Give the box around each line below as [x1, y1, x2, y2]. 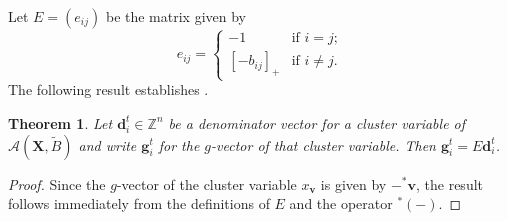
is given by [320, 173, 387, 194]
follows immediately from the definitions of [8, 193, 270, 214]
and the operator [289, 193, 393, 214]
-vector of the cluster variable [116, 173, 297, 194]
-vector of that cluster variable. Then [211, 134, 436, 155]
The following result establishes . [8, 79, 209, 100]
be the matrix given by [105, 6, 247, 26]
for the [158, 134, 200, 155]
